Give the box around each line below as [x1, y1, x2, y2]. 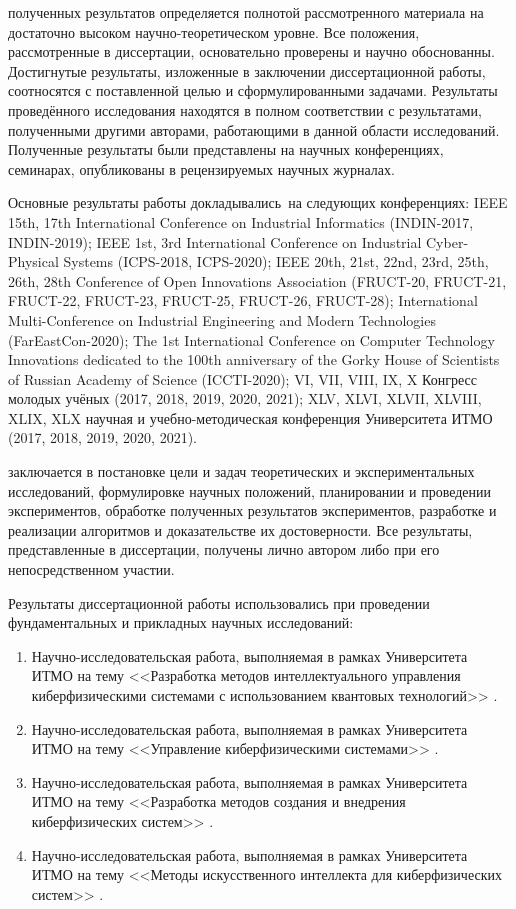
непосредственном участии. [8, 559, 175, 580]
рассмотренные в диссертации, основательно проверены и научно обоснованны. [8, 41, 495, 62]
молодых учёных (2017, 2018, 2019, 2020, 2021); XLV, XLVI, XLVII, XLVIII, [8, 388, 482, 409]
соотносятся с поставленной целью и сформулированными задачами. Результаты [8, 80, 498, 101]
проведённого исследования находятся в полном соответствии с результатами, [8, 99, 482, 120]
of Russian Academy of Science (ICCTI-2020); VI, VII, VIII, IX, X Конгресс [8, 368, 477, 389]
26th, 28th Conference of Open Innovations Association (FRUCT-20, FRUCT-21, [8, 270, 507, 291]
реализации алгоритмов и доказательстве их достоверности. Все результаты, [8, 519, 473, 540]
